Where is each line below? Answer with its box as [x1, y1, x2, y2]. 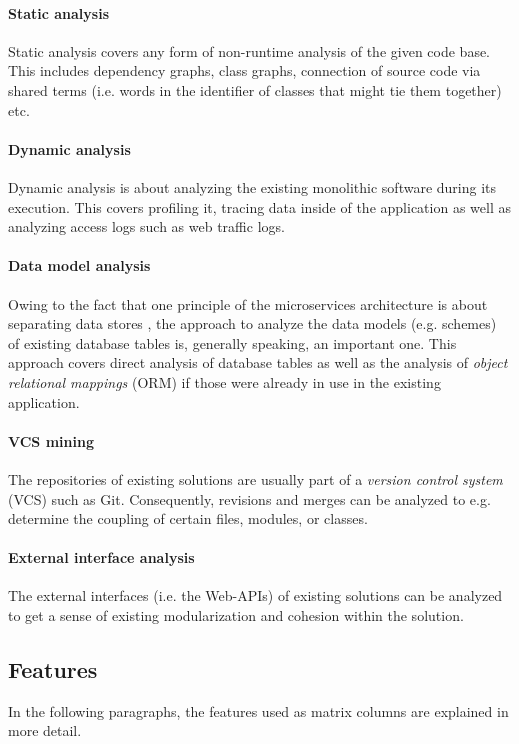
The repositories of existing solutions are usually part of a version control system [8, 468, 503, 489]
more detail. [8, 720, 82, 741]
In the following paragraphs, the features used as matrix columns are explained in [8, 700, 509, 721]
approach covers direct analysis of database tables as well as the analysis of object [8, 352, 508, 373]
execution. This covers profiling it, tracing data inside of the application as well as [8, 196, 511, 217]
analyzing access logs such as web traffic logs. [8, 216, 285, 237]
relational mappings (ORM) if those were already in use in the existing [8, 371, 441, 392]
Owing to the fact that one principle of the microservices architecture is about [8, 293, 488, 314]
